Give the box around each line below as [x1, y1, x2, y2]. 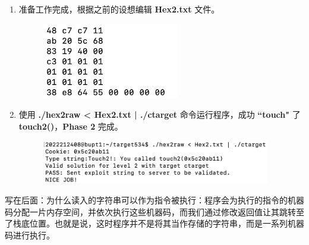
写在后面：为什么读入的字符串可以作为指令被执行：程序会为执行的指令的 [5, 193, 288, 206]
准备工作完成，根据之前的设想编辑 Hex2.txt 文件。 [18, 3, 220, 15]
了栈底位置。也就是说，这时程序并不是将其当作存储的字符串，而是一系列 [5, 217, 288, 230]
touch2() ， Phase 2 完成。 [18, 120, 123, 132]
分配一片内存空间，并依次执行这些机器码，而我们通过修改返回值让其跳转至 [12, 205, 304, 218]
